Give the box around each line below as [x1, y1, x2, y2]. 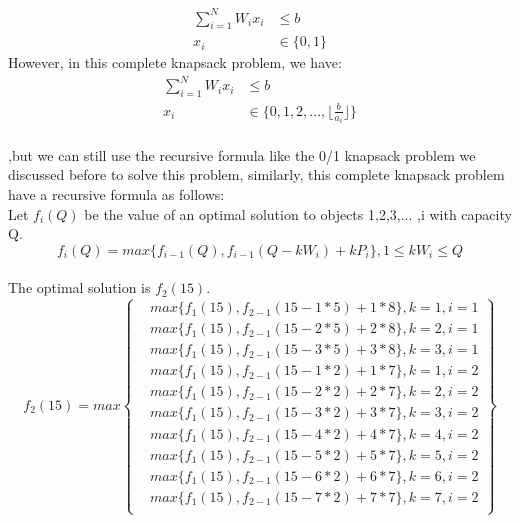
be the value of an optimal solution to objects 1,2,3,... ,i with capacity [84, 203, 512, 224]
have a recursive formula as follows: [8, 184, 225, 205]
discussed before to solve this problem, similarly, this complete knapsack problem [8, 164, 505, 185]
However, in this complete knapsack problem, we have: [8, 52, 342, 73]
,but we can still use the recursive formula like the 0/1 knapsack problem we [8, 144, 476, 165]
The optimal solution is [8, 277, 151, 298]
